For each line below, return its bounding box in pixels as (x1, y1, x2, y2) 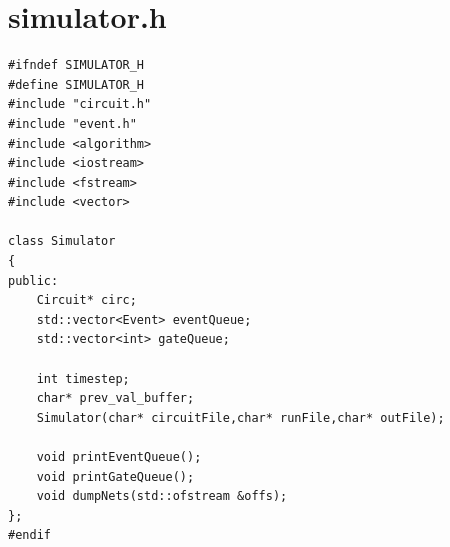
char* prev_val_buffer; (36, 391, 195, 406)
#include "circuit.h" (8, 97, 152, 112)
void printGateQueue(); (36, 469, 195, 484)
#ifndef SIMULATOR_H (8, 58, 145, 73)
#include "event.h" (8, 116, 137, 131)
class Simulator (8, 234, 116, 249)
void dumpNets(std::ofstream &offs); (36, 489, 288, 504)
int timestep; (36, 371, 130, 386)
